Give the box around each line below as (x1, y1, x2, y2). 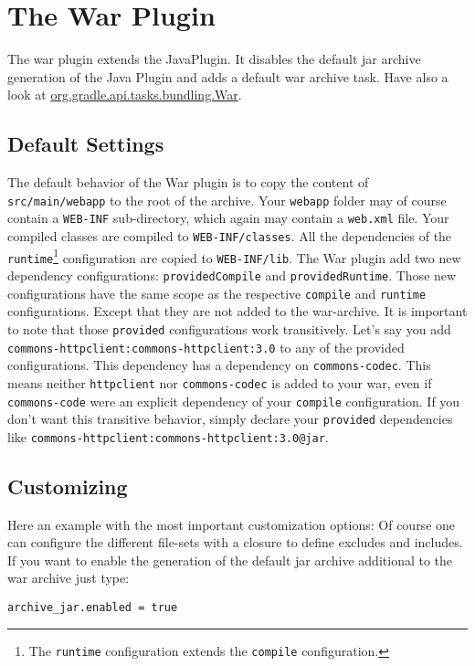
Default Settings (7, 130, 164, 158)
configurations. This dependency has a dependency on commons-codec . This (7, 355, 431, 375)
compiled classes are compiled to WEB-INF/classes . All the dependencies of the (7, 227, 452, 246)
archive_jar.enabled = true (7, 601, 178, 615)
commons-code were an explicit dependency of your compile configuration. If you (7, 391, 460, 410)
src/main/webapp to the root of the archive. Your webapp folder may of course (7, 190, 447, 209)
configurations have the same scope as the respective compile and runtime (7, 283, 427, 302)
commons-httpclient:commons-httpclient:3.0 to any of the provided (7, 337, 405, 356)
